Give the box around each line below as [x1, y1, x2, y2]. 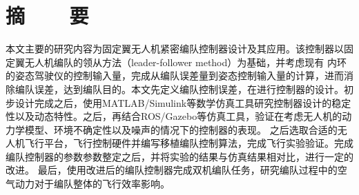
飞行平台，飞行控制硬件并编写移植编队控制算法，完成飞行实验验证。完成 [24, 136, 353, 150]
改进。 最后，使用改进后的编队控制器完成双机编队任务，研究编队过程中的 [6, 163, 338, 177]
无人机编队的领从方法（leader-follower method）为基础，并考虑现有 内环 [24, 54, 347, 69]
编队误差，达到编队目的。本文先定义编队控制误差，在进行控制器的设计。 [14, 81, 344, 96]
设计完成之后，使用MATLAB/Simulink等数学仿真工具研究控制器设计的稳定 [14, 95, 351, 110]
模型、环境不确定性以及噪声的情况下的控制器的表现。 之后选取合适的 [24, 122, 338, 136]
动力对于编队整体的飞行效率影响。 [14, 176, 170, 191]
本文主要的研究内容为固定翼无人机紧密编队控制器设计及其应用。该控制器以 [6, 41, 344, 56]
